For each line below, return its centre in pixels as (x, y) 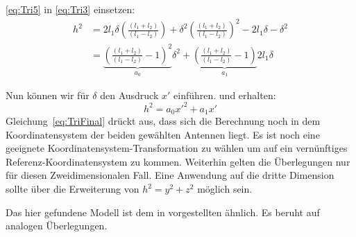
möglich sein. (225, 189)
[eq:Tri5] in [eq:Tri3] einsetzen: (70, 9)
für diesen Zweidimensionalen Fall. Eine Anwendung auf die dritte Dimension (170, 175)
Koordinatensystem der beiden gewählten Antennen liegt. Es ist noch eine (163, 134)
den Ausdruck (129, 95)
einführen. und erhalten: (225, 95)
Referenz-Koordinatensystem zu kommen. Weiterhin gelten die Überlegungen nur (178, 161)
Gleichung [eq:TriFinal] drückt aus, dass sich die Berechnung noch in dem (163, 121)
